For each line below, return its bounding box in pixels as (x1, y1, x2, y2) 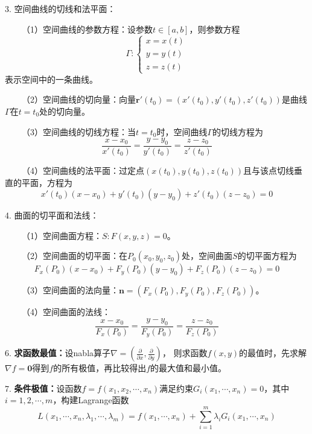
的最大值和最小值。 (150, 362, 227, 374)
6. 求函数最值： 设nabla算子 (5, 346, 111, 359)
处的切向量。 (39, 104, 91, 117)
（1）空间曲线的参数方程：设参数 (21, 22, 153, 35)
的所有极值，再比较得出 (53, 362, 147, 374)
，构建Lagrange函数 (53, 394, 129, 406)
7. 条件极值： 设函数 (5, 381, 82, 394)
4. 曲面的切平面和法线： (5, 209, 99, 222)
